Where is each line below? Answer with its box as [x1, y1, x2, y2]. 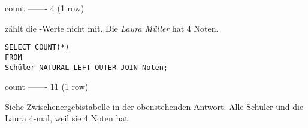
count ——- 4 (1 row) [5, 2, 84, 14]
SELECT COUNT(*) [5, 43, 70, 52]
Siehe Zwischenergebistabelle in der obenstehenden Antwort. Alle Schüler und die [5, 100, 304, 112]
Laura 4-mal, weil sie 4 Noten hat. [5, 112, 131, 124]
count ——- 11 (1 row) [5, 80, 89, 93]
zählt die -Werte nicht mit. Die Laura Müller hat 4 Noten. [5, 22, 219, 34]
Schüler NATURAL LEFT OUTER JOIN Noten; [5, 63, 168, 72]
